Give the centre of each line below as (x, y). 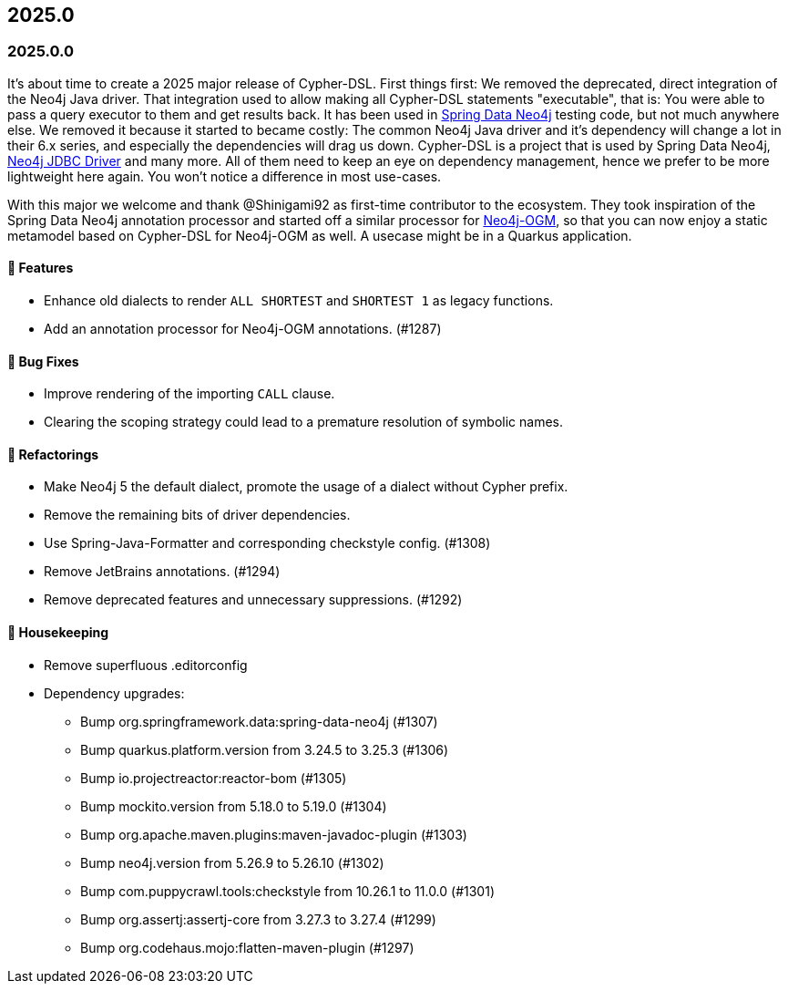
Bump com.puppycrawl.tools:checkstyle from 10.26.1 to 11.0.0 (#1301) (287, 891)
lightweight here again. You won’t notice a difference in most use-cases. (225, 176)
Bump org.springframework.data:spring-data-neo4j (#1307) (259, 721)
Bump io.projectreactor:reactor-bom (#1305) (214, 778)
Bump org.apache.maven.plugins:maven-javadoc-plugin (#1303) (274, 834)
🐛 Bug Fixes (43, 361)
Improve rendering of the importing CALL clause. (189, 394)
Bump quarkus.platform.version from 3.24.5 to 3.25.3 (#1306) (265, 749)
